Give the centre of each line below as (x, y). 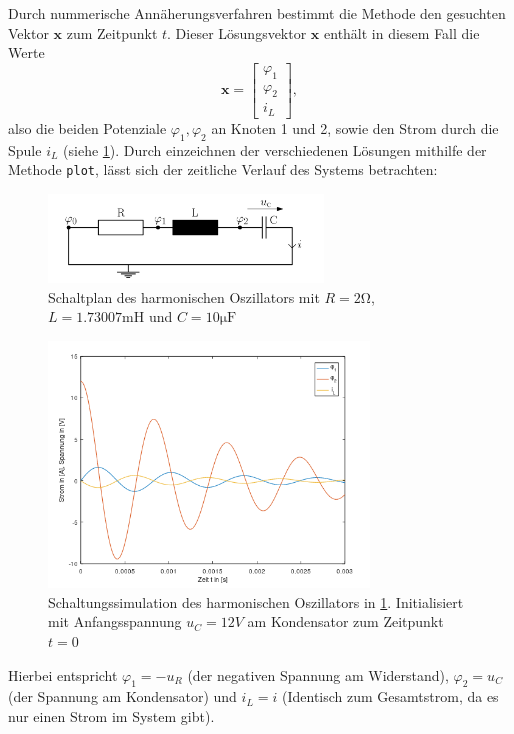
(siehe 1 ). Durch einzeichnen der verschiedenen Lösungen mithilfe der (275, 149)
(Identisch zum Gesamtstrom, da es (390, 696)
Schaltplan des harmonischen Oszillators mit (184, 296)
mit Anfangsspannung (115, 621)
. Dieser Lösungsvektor (237, 32)
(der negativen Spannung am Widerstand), (318, 674)
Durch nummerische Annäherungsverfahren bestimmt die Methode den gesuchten (257, 13)
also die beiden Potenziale (87, 127)
